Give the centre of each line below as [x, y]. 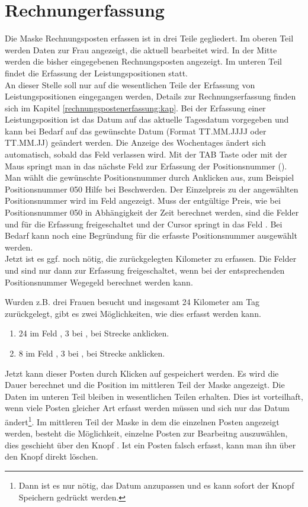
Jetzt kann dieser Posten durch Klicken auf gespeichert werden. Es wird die [142, 373]
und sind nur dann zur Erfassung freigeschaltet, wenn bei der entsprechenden [145, 270]
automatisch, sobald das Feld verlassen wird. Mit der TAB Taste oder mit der [146, 154]
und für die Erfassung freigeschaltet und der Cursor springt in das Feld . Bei [144, 224]
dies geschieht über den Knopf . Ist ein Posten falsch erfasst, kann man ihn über [150, 445]
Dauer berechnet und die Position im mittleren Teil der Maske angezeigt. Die [145, 385]
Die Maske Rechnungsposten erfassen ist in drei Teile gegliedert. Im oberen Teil [149, 38]
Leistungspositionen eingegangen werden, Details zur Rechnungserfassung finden [150, 96]
